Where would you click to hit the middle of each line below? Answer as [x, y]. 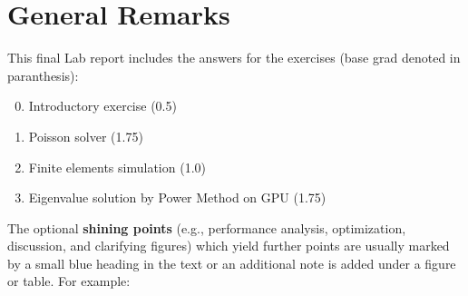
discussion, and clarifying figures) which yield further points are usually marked [229, 246]
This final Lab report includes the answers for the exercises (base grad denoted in [234, 58]
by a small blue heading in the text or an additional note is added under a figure [232, 263]
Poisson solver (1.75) [86, 136]
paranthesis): [43, 75]
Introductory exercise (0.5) [102, 106]
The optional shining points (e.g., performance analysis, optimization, [207, 227]
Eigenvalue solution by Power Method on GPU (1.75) [177, 197]
